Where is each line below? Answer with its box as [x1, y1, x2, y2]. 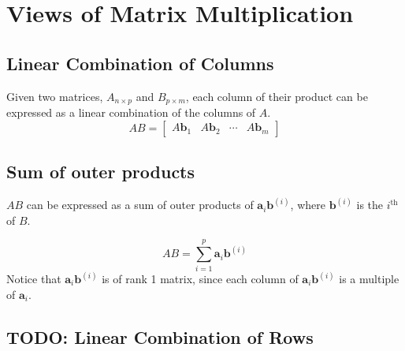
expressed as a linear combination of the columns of [6, 104, 256, 121]
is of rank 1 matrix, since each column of [102, 271, 299, 287]
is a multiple [339, 271, 399, 287]
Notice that [6, 271, 61, 287]
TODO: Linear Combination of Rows [6, 324, 314, 349]
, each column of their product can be [185, 88, 368, 104]
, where [290, 196, 325, 213]
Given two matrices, [6, 88, 103, 104]
